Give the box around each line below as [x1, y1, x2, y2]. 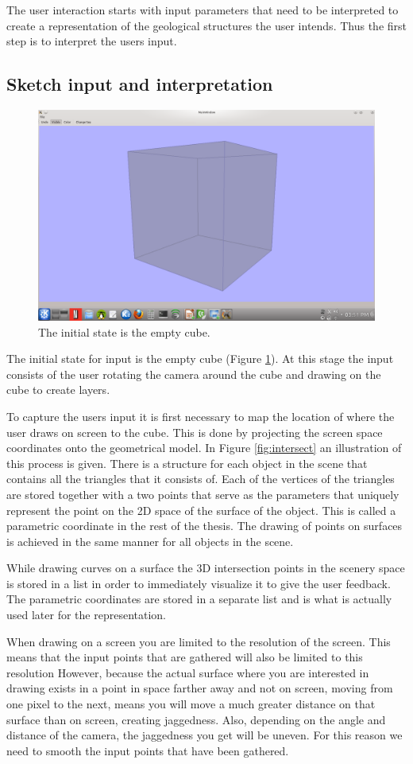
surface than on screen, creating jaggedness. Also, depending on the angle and [6, 711, 386, 727]
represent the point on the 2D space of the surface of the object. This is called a [6, 501, 396, 518]
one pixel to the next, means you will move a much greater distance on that [6, 696, 376, 712]
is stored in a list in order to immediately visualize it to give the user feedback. [6, 575, 391, 591]
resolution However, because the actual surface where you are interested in [6, 664, 369, 680]
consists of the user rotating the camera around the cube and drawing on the [6, 365, 381, 382]
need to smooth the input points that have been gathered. [6, 742, 289, 758]
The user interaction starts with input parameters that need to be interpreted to [6, 2, 399, 18]
